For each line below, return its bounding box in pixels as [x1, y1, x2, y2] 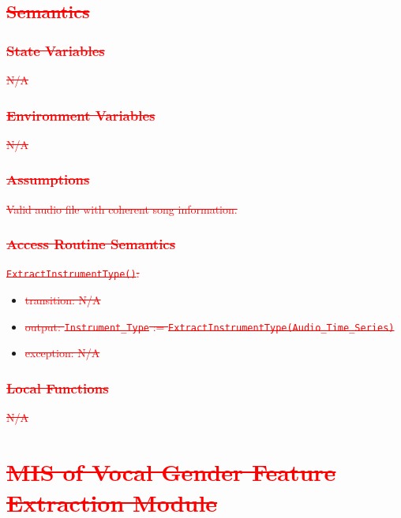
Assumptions [6, 170, 90, 189]
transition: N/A [24, 292, 101, 308]
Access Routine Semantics [6, 234, 176, 254]
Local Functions [6, 378, 109, 397]
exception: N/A [24, 345, 100, 361]
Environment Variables [6, 105, 156, 125]
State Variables [6, 40, 105, 60]
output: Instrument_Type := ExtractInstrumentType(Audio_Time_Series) [24, 318, 395, 334]
